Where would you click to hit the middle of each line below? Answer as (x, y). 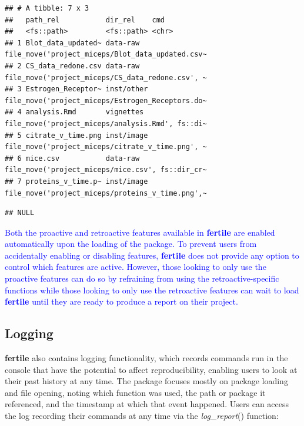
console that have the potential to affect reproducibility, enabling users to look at (151, 369)
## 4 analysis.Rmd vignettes (74, 112)
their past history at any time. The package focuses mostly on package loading (146, 381)
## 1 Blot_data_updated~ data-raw (72, 43)
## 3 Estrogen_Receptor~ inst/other (76, 89)
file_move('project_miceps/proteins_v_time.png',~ (106, 193)
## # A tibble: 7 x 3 (47, 8)
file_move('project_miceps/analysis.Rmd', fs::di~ (106, 123)
